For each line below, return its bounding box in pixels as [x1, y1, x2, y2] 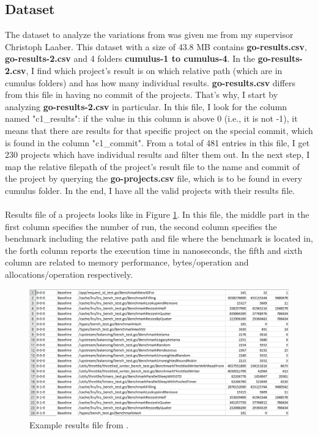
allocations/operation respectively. [5, 268, 133, 281]
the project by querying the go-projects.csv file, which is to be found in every [5, 172, 303, 185]
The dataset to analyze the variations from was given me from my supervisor [5, 28, 294, 41]
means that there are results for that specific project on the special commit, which [5, 124, 313, 136]
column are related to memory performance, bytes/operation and [5, 256, 249, 269]
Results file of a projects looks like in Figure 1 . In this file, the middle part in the [5, 208, 309, 221]
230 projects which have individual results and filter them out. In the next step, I [5, 148, 310, 161]
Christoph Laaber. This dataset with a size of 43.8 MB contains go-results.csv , [5, 40, 307, 53]
